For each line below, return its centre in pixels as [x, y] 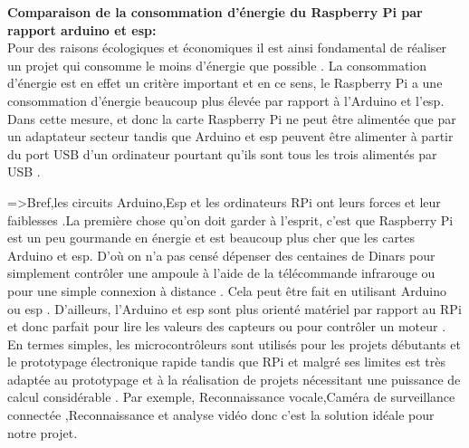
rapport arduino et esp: [82, 29]
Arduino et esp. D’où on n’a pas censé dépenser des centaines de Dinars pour [221, 255]
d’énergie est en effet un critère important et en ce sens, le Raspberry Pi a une [225, 83]
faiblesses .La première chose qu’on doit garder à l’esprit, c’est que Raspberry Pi [230, 219]
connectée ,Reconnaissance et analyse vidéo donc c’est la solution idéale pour [221, 415]
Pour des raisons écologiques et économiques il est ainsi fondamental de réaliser [227, 48]
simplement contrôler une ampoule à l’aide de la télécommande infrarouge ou [221, 273]
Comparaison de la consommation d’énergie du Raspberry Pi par [215, 12]
